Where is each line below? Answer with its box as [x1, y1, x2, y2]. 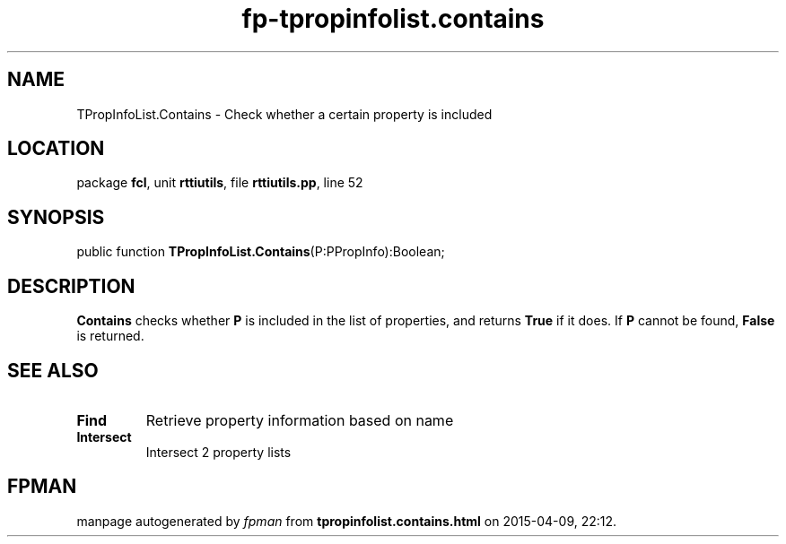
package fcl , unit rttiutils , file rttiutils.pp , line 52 [76, 175, 363, 191]
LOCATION [7, 137, 105, 160]
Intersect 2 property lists [145, 444, 292, 460]
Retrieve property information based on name [145, 410, 454, 429]
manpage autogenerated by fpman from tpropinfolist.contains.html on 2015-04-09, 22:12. [76, 513, 617, 529]
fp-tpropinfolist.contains [241, 4, 545, 34]
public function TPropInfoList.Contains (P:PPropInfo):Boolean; [76, 244, 445, 260]
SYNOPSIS [7, 205, 105, 229]
